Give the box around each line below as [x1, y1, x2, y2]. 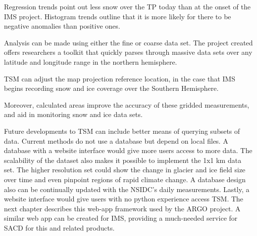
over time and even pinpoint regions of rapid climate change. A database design [4, 174, 246, 184]
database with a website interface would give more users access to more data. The [4, 145, 253, 156]
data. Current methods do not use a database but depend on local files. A [4, 135, 228, 146]
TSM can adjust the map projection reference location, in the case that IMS [4, 73, 235, 83]
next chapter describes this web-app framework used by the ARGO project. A [4, 203, 241, 213]
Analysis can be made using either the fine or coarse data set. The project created [4, 37, 253, 47]
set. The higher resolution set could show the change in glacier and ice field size [4, 164, 246, 175]
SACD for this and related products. [4, 222, 115, 233]
